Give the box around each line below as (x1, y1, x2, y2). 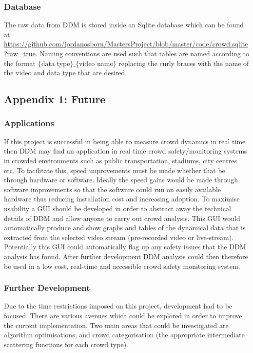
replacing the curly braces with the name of (118, 58, 249, 68)
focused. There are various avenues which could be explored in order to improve (4, 310, 242, 320)
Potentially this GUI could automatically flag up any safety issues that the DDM (4, 242, 246, 252)
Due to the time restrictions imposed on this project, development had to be (4, 301, 233, 311)
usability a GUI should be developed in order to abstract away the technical (4, 203, 231, 213)
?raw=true (4, 48, 36, 58)
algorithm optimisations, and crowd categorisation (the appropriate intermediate (4, 330, 245, 340)
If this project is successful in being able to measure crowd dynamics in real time (4, 136, 246, 146)
